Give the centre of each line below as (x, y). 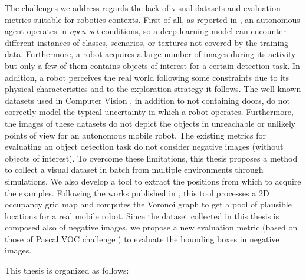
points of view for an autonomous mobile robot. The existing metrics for (136, 135)
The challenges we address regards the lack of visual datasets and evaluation (143, 8)
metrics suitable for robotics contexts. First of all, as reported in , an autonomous (152, 19)
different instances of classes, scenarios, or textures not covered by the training (147, 42)
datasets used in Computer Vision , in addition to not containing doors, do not (147, 100)
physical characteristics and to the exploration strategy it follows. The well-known (153, 89)
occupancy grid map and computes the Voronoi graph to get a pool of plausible (148, 204)
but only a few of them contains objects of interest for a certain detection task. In (152, 65)
